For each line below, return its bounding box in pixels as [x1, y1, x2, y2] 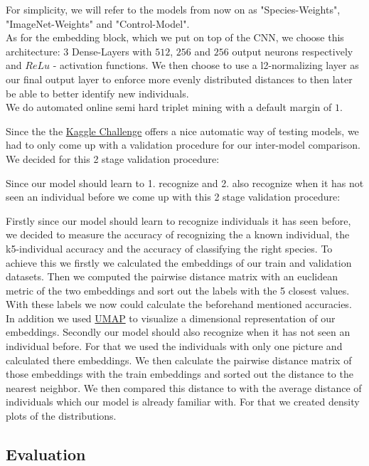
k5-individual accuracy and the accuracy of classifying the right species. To [6, 240, 333, 255]
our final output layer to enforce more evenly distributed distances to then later [6, 71, 353, 86]
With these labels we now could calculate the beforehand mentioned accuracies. [6, 297, 352, 312]
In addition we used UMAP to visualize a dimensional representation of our [6, 310, 336, 325]
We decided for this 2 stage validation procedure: [6, 151, 220, 166]
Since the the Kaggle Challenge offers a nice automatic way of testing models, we [6, 123, 359, 138]
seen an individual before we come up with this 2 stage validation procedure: [6, 189, 341, 204]
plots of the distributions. [6, 408, 117, 423]
